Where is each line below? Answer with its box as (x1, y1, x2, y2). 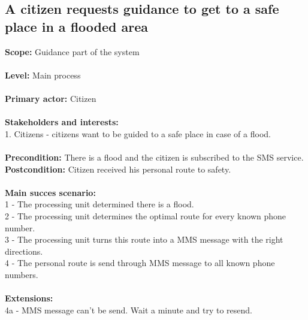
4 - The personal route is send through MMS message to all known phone (5, 256, 275, 269)
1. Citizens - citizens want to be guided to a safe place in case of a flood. (5, 127, 271, 140)
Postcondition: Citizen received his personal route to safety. (5, 162, 231, 175)
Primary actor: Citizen (5, 92, 96, 104)
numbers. (5, 268, 38, 280)
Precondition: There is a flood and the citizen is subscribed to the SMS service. (5, 150, 304, 163)
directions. (5, 244, 43, 257)
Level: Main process (5, 68, 81, 81)
